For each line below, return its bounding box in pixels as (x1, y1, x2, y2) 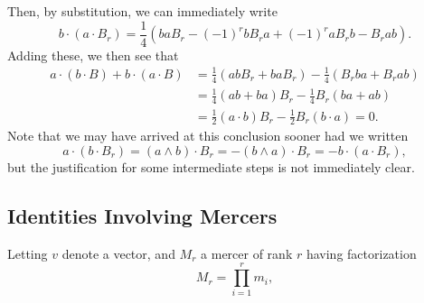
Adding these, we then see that (7, 45, 179, 64)
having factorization (306, 243, 417, 262)
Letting (7, 243, 48, 262)
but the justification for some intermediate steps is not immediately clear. (7, 157, 415, 176)
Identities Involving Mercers (7, 201, 278, 229)
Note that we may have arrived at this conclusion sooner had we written (7, 126, 409, 145)
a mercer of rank (201, 243, 293, 262)
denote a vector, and (61, 243, 175, 262)
